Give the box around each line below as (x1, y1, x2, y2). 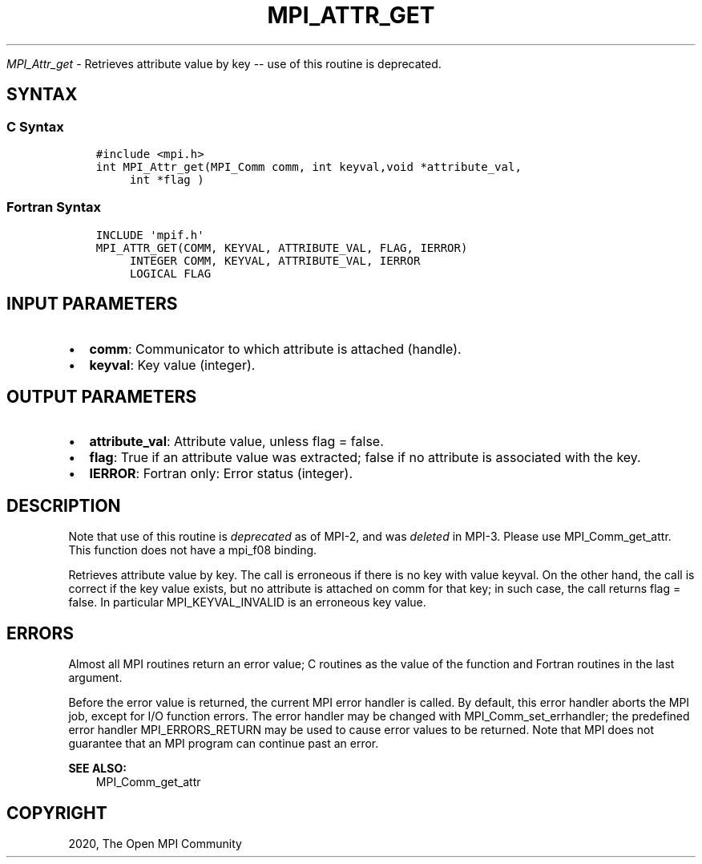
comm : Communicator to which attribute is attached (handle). (89, 340, 462, 357)
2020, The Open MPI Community (68, 836, 242, 850)
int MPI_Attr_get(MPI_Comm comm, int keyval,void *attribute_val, (95, 160, 522, 173)
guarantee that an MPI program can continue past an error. (68, 736, 379, 751)
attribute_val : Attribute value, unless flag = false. (89, 433, 384, 450)
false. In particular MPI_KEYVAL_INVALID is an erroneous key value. (68, 595, 426, 610)
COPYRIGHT (6, 802, 107, 823)
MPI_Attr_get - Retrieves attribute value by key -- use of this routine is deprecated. (6, 56, 442, 71)
